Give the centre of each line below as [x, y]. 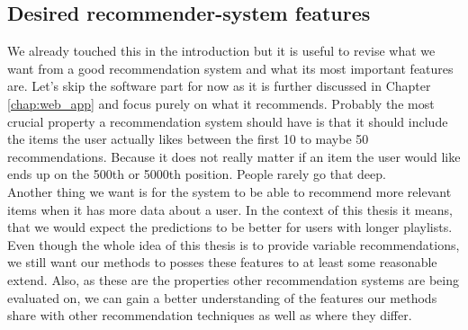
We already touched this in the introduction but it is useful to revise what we [221, 51]
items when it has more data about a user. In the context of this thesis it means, [230, 209]
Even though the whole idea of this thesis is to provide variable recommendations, [234, 244]
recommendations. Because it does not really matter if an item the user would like [234, 156]
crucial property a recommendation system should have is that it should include [228, 121]
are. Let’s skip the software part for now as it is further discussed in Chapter [219, 86]
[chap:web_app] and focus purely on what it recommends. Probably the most [221, 103]
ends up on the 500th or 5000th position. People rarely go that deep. [197, 174]
